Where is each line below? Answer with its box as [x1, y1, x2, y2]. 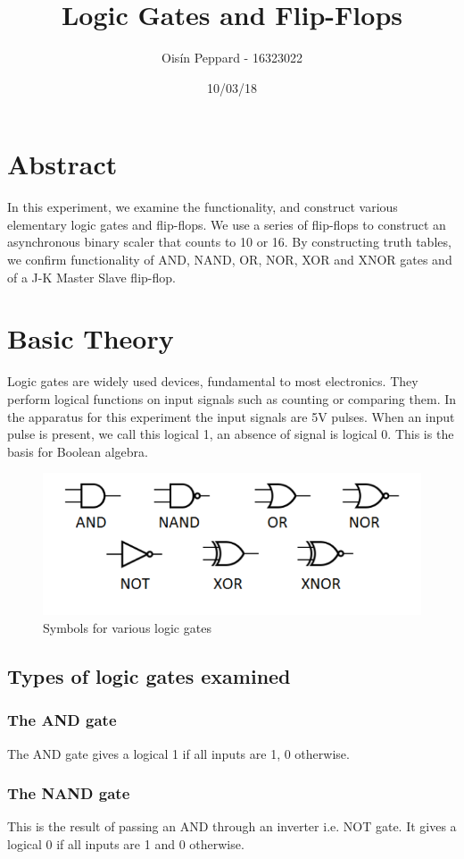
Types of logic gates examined [7, 661, 291, 689]
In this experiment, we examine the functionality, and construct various [7, 198, 398, 216]
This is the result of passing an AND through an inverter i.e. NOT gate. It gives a [7, 817, 457, 836]
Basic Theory [7, 320, 174, 357]
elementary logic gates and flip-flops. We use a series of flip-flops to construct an [7, 215, 446, 233]
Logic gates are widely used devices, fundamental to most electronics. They [7, 372, 418, 391]
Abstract [7, 146, 118, 182]
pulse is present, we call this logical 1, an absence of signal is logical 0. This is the [7, 425, 454, 443]
